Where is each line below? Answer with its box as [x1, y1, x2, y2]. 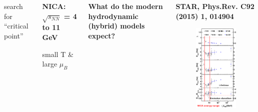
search [4, 1, 23, 11]
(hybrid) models [88, 20, 145, 31]
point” [4, 30, 23, 40]
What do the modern [88, 1, 163, 11]
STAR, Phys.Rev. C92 [175, 1, 254, 11]
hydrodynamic [88, 10, 138, 21]
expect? [88, 30, 115, 40]
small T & [42, 48, 73, 59]
